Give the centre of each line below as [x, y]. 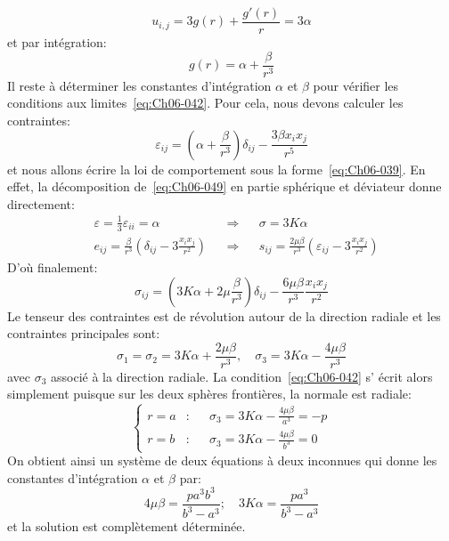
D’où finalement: [53, 267]
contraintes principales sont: [84, 333]
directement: [41, 203]
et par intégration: [57, 42]
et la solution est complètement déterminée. [127, 526]
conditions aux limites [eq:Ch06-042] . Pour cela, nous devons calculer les [205, 103]
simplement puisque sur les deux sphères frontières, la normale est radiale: [209, 394]
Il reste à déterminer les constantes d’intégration [139, 85]
